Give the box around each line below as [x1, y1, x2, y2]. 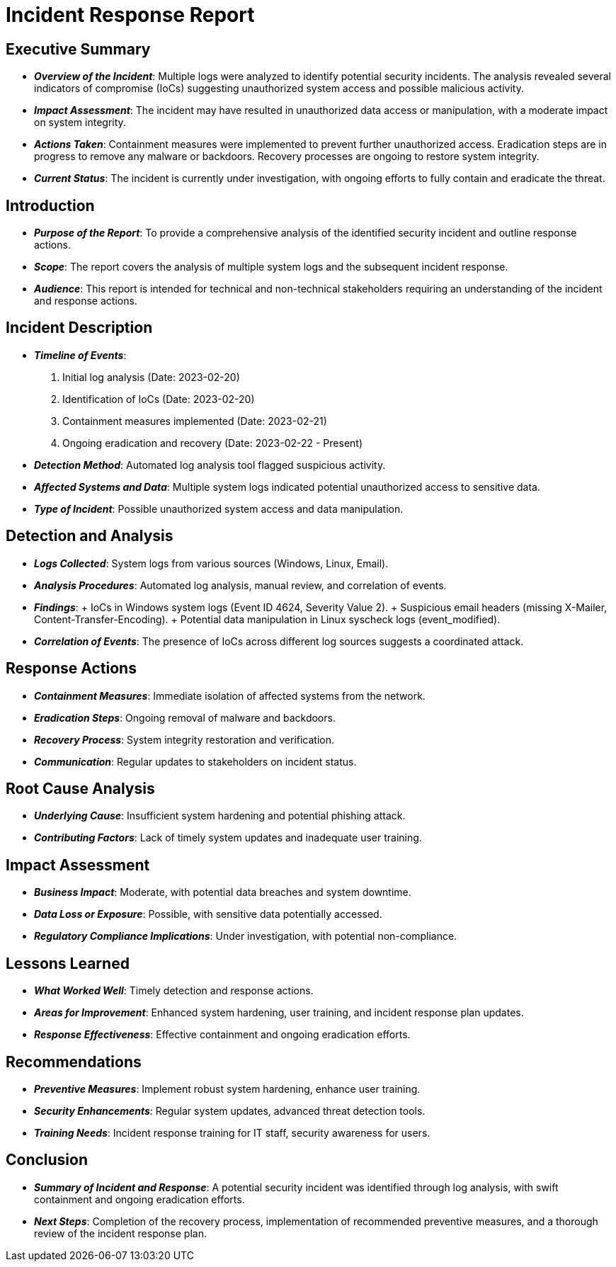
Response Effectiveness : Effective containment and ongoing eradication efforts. [34, 1028, 411, 1041]
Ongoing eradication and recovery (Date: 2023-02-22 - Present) [62, 436, 363, 449]
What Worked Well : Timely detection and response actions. [34, 984, 314, 997]
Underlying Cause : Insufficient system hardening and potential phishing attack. [34, 809, 406, 822]
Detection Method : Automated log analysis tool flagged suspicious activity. [34, 458, 386, 471]
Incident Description [6, 319, 153, 337]
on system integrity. [34, 116, 126, 129]
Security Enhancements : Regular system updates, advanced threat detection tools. [34, 1104, 426, 1117]
